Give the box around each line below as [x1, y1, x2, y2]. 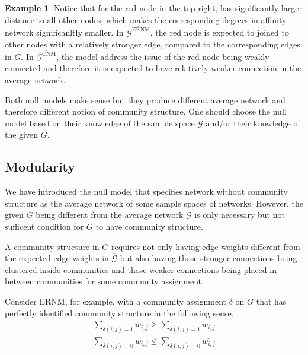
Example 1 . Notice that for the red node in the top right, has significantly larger [5, 2, 302, 14]
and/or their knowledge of [206, 116, 300, 129]
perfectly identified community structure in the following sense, [5, 306, 234, 319]
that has [256, 294, 287, 307]
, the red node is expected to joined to [150, 26, 290, 38]
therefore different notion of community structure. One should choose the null [5, 105, 287, 118]
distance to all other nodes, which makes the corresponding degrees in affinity [5, 13, 287, 26]
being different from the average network [36, 208, 184, 221]
